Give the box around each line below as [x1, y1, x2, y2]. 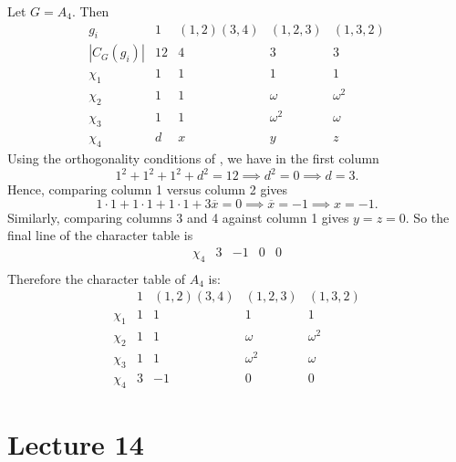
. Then [71, 2, 109, 20]
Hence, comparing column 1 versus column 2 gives [7, 180, 288, 199]
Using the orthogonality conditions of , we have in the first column [7, 148, 379, 167]
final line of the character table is [7, 226, 193, 245]
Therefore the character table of [7, 268, 185, 288]
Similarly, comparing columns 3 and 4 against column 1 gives [7, 207, 349, 226]
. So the [405, 207, 450, 226]
